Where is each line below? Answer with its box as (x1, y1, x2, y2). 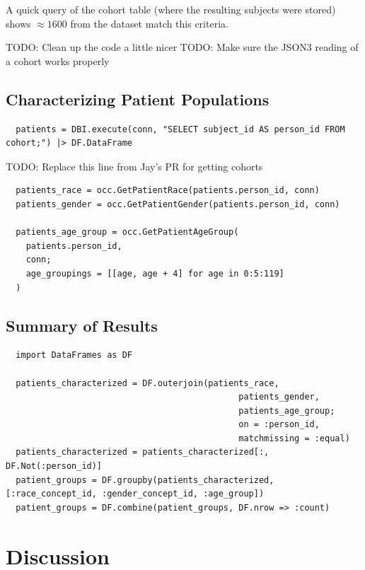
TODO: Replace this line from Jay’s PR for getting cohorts (6, 158, 263, 173)
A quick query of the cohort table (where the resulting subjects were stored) (6, 2, 336, 16)
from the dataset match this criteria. (70, 16, 228, 30)
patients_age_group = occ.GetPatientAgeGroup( (16, 227, 239, 238)
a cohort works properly (6, 53, 110, 68)
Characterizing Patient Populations (6, 88, 270, 110)
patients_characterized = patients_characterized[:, (16, 447, 270, 458)
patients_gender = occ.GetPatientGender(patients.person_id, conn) (16, 199, 340, 209)
